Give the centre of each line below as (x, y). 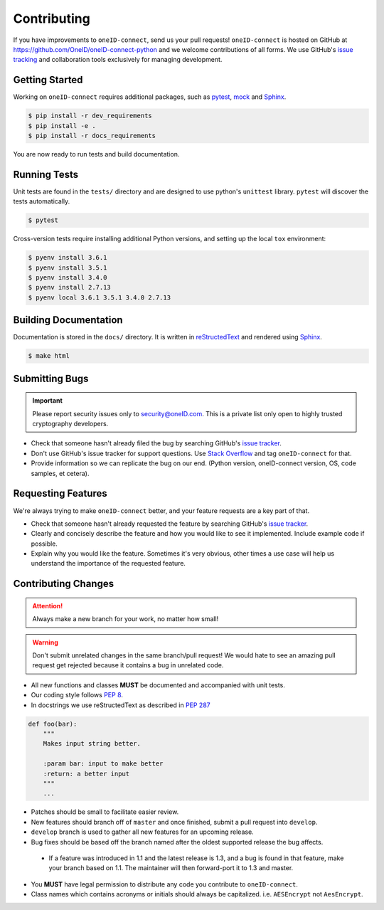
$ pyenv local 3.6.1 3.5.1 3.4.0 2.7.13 (99, 297)
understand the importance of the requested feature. (108, 564)
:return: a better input (86, 773)
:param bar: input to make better (103, 764)
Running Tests (46, 174)
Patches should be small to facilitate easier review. (105, 812)
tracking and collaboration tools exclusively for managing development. (118, 60)
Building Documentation (68, 320)
